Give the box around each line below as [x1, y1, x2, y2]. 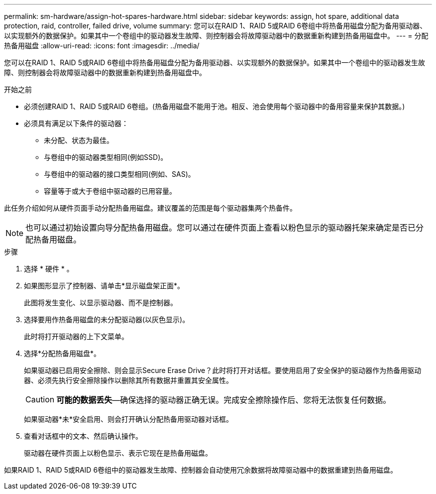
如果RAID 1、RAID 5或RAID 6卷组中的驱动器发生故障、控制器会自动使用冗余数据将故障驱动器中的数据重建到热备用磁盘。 [4, 466, 398, 474]
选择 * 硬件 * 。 [24, 264, 74, 273]
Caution [25, 394, 55, 404]
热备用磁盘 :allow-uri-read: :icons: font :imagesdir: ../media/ [4, 41, 200, 50]
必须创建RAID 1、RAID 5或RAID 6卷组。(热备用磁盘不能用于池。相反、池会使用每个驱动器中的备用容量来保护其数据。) [24, 102, 405, 111]
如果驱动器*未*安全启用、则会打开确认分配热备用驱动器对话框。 [24, 415, 233, 423]
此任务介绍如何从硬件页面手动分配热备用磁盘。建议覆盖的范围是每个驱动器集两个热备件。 [4, 204, 297, 212]
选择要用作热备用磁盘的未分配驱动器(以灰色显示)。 [24, 315, 190, 324]
